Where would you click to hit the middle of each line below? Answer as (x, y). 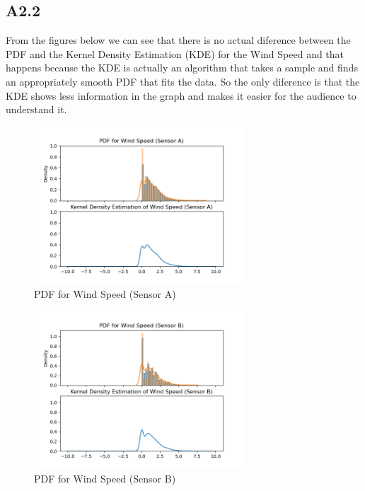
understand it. (36, 109)
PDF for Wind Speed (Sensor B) (105, 478)
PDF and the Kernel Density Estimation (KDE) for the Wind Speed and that (175, 53)
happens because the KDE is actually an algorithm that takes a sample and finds (182, 68)
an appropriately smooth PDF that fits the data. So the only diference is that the (183, 81)
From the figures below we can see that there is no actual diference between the (178, 40)
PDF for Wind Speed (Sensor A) (105, 293)
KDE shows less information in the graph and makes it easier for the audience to (181, 95)
